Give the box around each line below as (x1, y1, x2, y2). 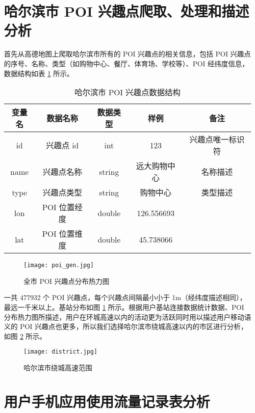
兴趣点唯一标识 (189, 134, 245, 145)
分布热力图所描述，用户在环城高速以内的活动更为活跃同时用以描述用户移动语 (4, 311, 251, 322)
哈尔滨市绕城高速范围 (24, 362, 92, 372)
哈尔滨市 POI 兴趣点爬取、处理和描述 (4, 1, 249, 21)
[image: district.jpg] (24, 348, 98, 356)
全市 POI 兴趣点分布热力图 (24, 275, 109, 286)
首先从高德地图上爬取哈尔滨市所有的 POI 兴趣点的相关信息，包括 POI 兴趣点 (4, 49, 251, 59)
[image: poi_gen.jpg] (24, 262, 94, 269)
